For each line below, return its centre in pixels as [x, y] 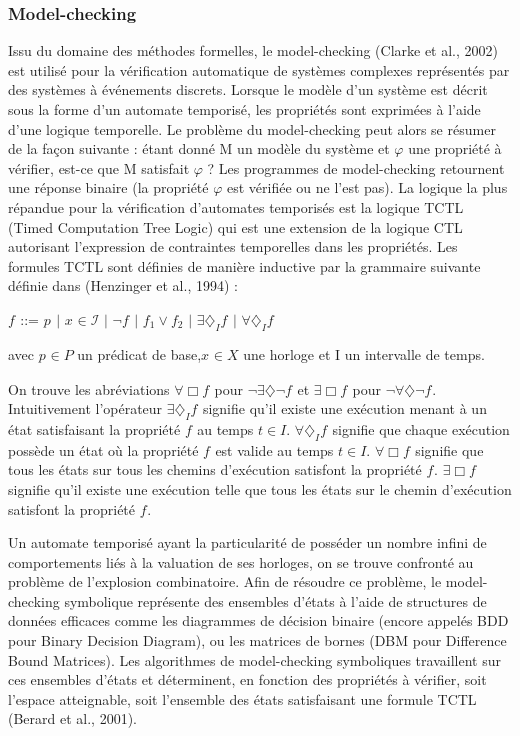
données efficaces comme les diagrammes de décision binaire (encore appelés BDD [258, 620]
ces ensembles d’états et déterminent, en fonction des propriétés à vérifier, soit [247, 679]
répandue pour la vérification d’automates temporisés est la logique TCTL [236, 206]
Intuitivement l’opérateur [85, 408]
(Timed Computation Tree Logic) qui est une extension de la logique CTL [235, 226]
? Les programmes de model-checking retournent [356, 167]
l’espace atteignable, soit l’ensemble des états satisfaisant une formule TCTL [242, 698]
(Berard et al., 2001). [72, 718]
